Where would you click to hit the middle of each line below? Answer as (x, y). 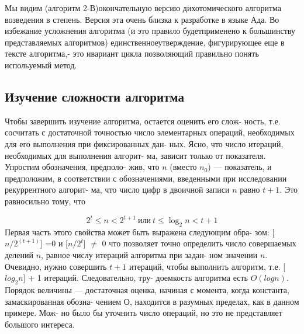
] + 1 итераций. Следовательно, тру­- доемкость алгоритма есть (135, 278)
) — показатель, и (240, 167)
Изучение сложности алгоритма (94, 96)
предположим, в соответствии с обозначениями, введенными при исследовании (146, 178)
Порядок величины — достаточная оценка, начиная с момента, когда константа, (147, 289)
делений (19, 255)
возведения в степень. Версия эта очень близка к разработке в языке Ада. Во (142, 19)
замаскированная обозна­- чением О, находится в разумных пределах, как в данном (152, 301)
